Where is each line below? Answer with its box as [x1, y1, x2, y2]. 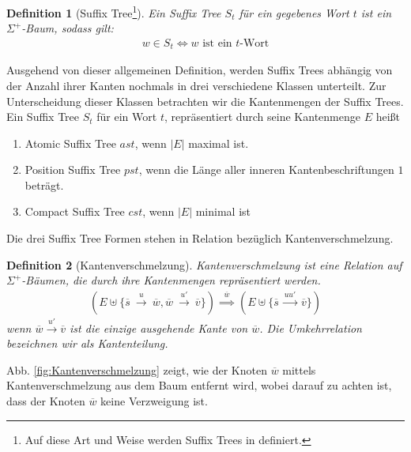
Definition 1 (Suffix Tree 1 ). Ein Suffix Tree [6, 2, 221, 21]
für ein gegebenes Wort [239, 4, 349, 21]
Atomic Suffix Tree [25, 134, 116, 151]
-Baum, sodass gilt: [21, 20, 114, 36]
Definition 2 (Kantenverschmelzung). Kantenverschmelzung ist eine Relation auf [6, 256, 402, 273]
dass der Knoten [6, 393, 85, 409]
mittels [282, 361, 316, 378]
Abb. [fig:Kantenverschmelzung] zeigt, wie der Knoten [6, 361, 267, 378]
